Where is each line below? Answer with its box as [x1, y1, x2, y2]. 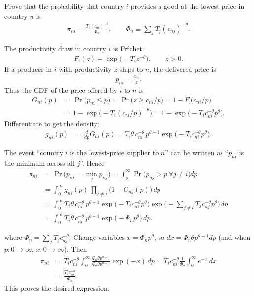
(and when [218, 232, 251, 242]
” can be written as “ [165, 148, 229, 158]
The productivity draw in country [4, 43, 106, 53]
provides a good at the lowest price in [130, 1, 245, 11]
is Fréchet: [113, 43, 144, 53]
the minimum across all [4, 157, 75, 168]
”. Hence [80, 157, 105, 168]
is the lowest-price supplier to [70, 148, 159, 158]
